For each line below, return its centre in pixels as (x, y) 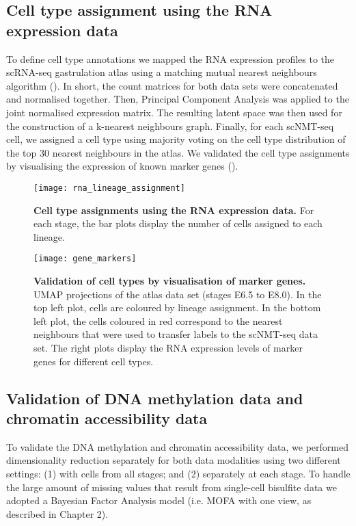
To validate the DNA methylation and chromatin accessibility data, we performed (177, 446)
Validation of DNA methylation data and (155, 398)
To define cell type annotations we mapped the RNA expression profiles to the (170, 58)
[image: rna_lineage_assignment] (109, 188)
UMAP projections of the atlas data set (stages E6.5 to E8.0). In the (178, 294)
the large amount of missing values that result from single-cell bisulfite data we (172, 487)
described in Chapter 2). (57, 513)
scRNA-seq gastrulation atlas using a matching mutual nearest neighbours (162, 72)
